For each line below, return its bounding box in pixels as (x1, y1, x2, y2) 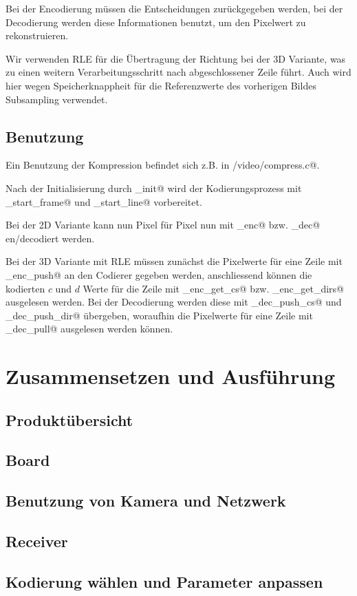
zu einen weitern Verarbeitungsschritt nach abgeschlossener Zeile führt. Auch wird (6, 65, 351, 79)
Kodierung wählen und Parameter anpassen (6, 571, 323, 592)
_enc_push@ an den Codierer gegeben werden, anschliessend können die (6, 267, 312, 281)
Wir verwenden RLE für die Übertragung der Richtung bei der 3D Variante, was (6, 51, 346, 65)
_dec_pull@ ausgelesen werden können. (6, 321, 173, 336)
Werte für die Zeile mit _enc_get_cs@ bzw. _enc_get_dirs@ (83, 281, 344, 295)
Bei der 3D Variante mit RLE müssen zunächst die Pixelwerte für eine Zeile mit (6, 254, 343, 268)
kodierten (6, 281, 45, 295)
